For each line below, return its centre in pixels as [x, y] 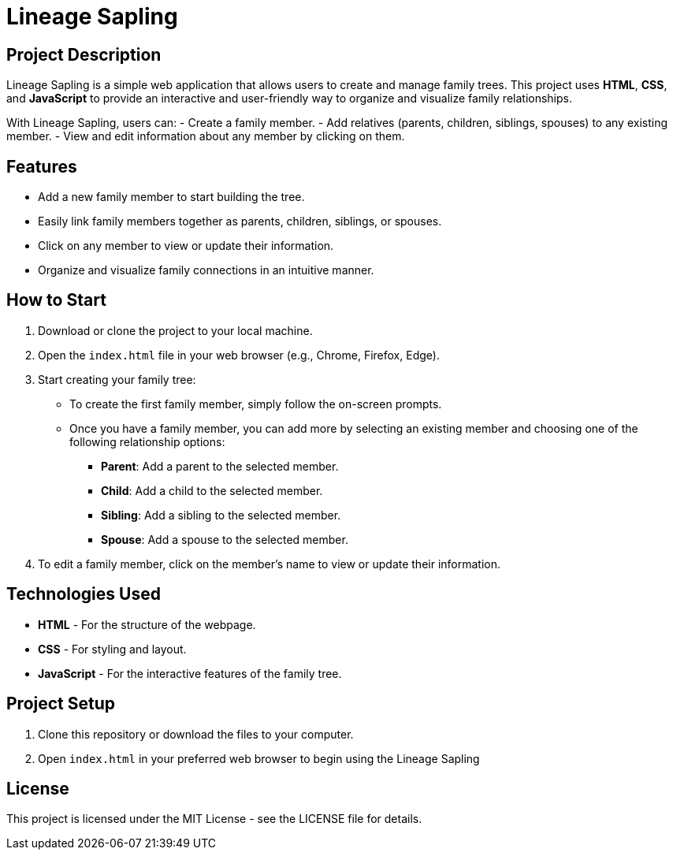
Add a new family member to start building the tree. [171, 197]
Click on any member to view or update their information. [186, 246]
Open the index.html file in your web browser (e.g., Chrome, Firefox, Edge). [239, 355]
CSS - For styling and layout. [112, 649]
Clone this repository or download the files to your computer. [196, 734]
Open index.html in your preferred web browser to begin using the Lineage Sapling [259, 758]
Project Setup [61, 704]
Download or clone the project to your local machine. [175, 330]
